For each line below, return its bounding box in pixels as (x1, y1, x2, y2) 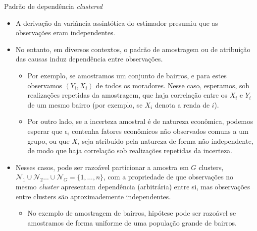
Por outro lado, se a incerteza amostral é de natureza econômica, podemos (27, 116, 253, 126)
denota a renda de (154, 99, 210, 110)
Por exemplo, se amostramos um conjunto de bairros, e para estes (27, 70, 227, 80)
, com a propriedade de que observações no (103, 172, 234, 182)
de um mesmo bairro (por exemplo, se (27, 99, 143, 110)
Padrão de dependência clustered (4, 1, 103, 11)
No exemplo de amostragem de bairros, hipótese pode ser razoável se (27, 208, 236, 218)
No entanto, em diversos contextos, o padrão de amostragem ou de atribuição (15, 44, 251, 54)
